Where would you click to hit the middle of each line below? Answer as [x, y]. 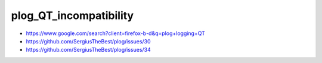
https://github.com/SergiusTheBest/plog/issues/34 [89, 50]
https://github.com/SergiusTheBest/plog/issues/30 [89, 41]
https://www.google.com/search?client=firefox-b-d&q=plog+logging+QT [116, 33]
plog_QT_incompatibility [72, 15]
